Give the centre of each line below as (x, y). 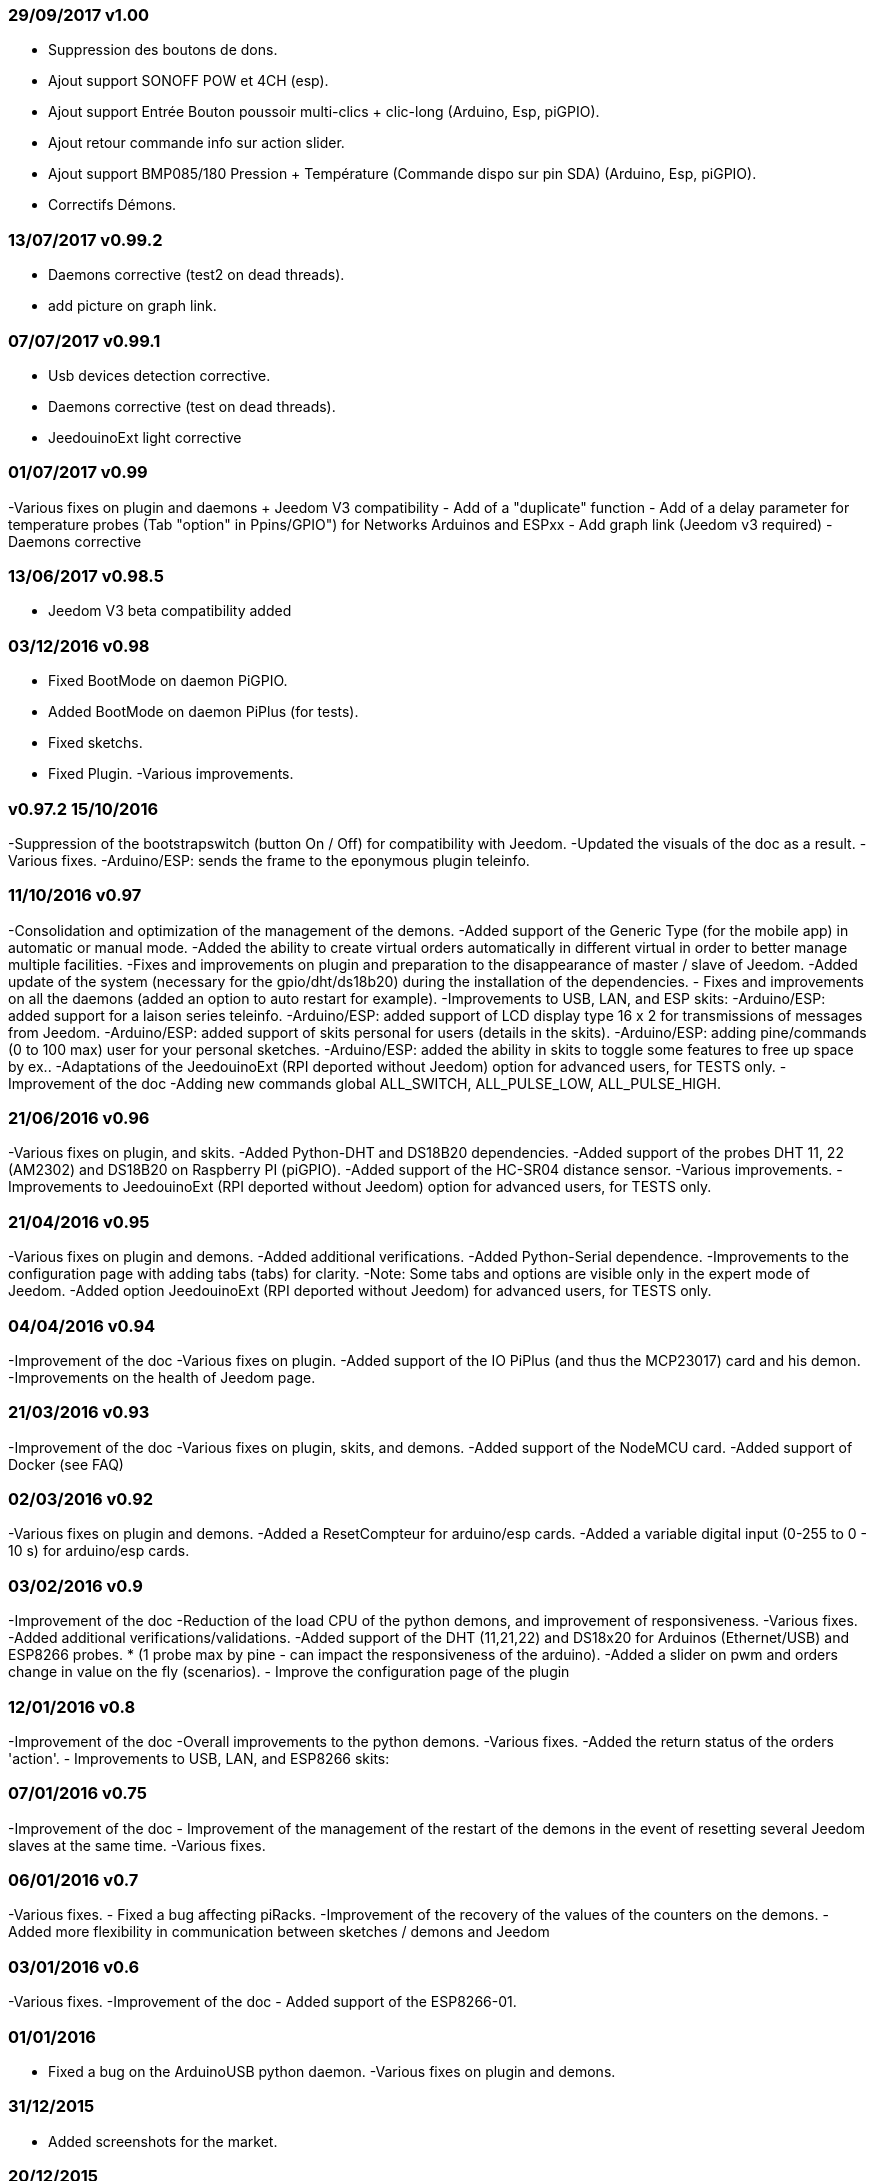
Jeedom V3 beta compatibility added (170, 611)
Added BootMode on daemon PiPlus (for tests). (203, 712)
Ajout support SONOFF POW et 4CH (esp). (188, 81)
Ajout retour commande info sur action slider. (196, 143)
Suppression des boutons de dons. (163, 50)
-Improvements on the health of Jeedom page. (162, 1377)
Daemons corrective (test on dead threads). (192, 406)
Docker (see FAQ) (66, 1464)
